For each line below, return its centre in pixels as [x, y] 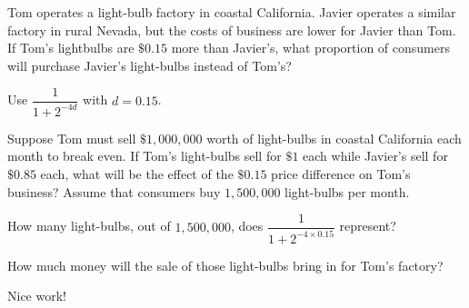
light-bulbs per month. [347, 191]
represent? [368, 226]
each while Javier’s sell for [375, 156]
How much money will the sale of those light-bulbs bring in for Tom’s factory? [225, 265]
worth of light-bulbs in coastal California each [334, 138]
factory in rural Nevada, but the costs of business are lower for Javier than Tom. [232, 30]
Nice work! [37, 296]
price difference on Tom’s [341, 173]
